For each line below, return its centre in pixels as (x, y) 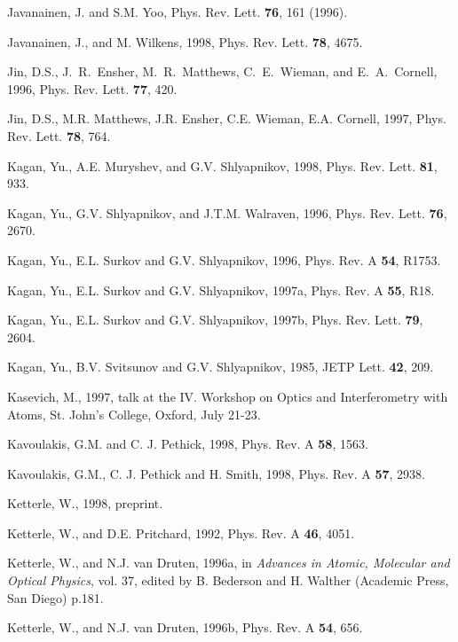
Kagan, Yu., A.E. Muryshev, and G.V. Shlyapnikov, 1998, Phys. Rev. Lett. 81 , (222, 165)
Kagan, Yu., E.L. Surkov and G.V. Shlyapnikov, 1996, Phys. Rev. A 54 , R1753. (224, 259)
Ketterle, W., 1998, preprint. (85, 503)
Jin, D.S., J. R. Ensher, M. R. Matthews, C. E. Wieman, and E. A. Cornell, (222, 71)
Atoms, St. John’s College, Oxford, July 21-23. (134, 414)
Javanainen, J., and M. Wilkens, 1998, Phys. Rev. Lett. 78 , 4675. (185, 41)
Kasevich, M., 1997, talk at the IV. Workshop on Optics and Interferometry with (228, 396)
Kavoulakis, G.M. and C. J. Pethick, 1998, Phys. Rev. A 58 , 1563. (188, 444)
